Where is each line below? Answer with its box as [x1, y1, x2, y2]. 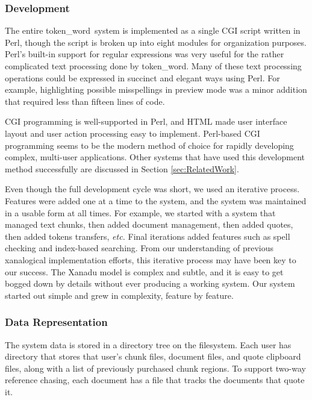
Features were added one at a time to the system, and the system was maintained [5, 194, 307, 207]
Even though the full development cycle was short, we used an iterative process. [5, 183, 300, 195]
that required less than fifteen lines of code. [5, 95, 165, 107]
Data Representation [5, 314, 108, 330]
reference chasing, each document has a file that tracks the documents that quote [5, 373, 305, 386]
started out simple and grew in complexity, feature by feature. [5, 289, 234, 301]
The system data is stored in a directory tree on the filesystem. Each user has [5, 338, 292, 351]
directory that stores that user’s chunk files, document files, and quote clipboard [5, 350, 301, 363]
